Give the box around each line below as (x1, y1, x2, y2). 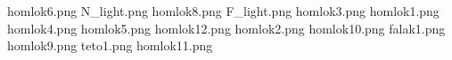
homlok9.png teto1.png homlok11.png (7, 36, 213, 55)
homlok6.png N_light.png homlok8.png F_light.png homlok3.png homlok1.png (7, 2, 440, 19)
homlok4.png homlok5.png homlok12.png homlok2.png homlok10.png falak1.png (7, 19, 446, 37)
